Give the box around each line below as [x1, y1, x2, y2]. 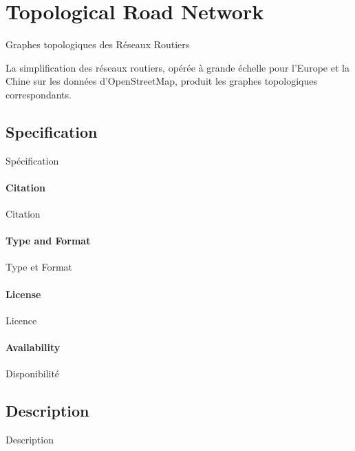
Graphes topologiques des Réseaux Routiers [6, 37, 190, 52]
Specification [6, 120, 98, 142]
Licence [6, 313, 37, 327]
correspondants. [6, 87, 72, 101]
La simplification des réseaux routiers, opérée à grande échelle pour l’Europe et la [6, 60, 349, 74]
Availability [6, 340, 61, 355]
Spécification [6, 153, 59, 167]
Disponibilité [6, 366, 60, 381]
